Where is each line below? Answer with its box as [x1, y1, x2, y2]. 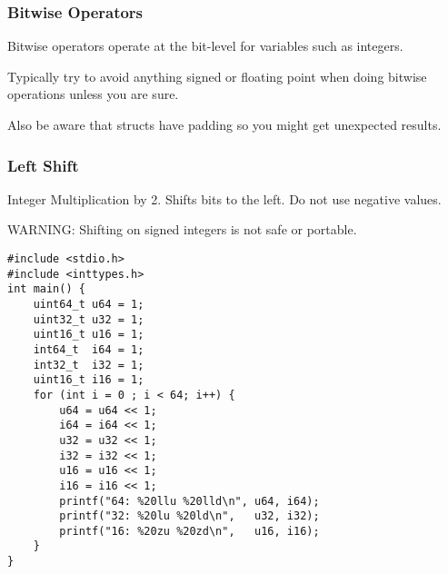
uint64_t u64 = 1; [33, 297, 144, 311]
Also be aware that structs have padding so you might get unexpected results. [7, 115, 442, 134]
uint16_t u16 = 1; [33, 328, 144, 341]
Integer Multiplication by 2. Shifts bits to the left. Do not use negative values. [7, 189, 442, 208]
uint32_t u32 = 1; [33, 312, 144, 326]
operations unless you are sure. [7, 84, 179, 104]
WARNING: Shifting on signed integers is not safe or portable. [7, 220, 357, 239]
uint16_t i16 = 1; [33, 373, 144, 387]
